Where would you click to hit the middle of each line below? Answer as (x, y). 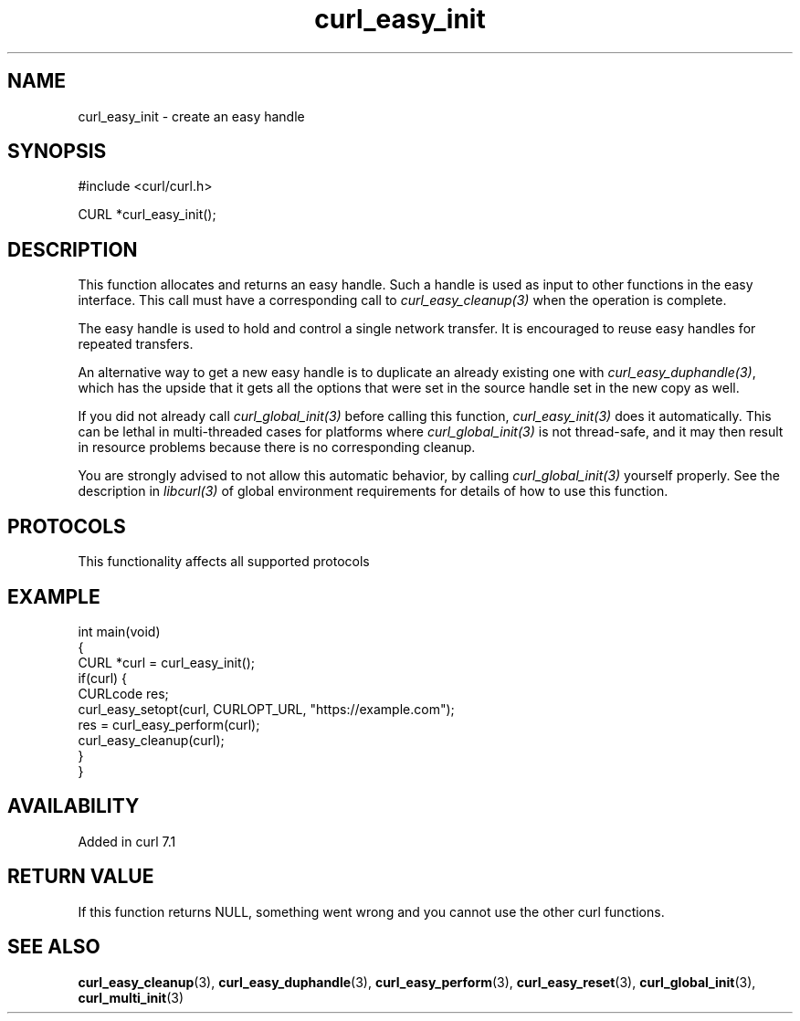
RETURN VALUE (81, 877)
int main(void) (119, 631)
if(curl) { (103, 678)
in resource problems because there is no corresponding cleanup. (277, 447)
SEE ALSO (54, 947)
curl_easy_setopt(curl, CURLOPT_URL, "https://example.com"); (266, 709)
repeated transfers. (136, 344)
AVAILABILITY (74, 806)
